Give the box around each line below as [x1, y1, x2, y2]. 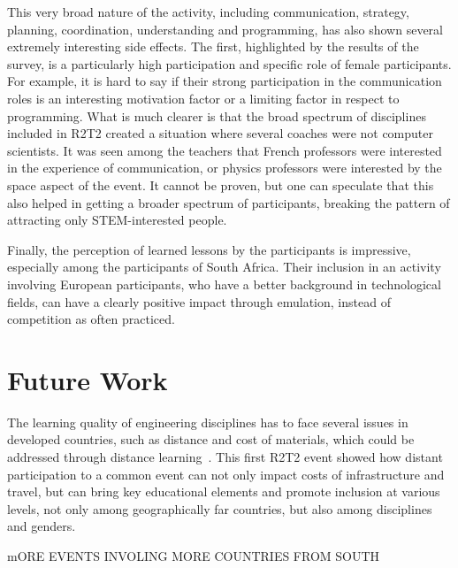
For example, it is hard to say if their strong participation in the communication [7, 72, 442, 90]
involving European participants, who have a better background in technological [7, 274, 441, 293]
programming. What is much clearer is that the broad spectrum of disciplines [7, 106, 426, 125]
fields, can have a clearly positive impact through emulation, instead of [7, 292, 391, 311]
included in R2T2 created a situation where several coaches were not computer [7, 124, 434, 142]
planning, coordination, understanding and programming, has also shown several [7, 19, 443, 38]
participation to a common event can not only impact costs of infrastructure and [7, 464, 445, 483]
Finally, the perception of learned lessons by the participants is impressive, [7, 240, 411, 258]
